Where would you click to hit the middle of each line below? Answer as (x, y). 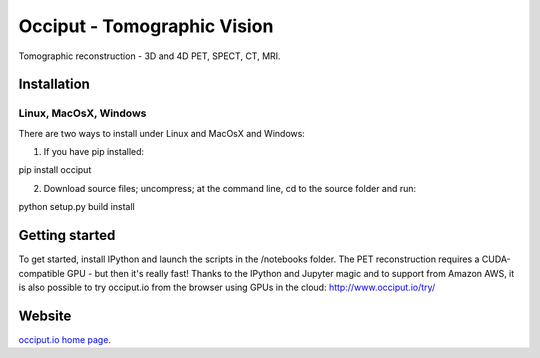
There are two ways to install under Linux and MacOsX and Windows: (161, 133)
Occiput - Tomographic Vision (146, 26)
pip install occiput (55, 170)
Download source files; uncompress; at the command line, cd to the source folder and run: (230, 188)
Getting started (67, 235)
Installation (54, 84)
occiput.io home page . (65, 339)
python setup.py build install (76, 207)
